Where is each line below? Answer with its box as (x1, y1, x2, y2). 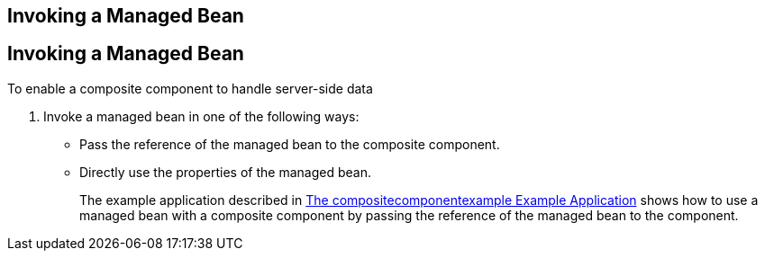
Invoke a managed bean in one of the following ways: (43, 108, 360, 124)
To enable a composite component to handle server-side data (7, 80, 373, 96)
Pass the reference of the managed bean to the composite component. (79, 136, 500, 152)
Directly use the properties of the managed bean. (79, 164, 371, 180)
